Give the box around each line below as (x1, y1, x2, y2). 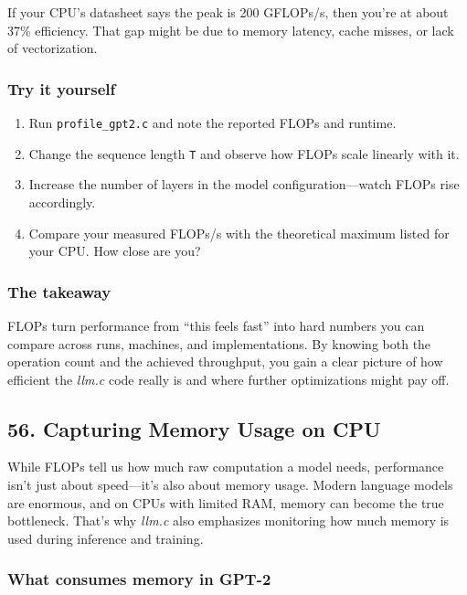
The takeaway (7, 280, 111, 303)
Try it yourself (7, 77, 116, 100)
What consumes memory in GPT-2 (7, 568, 271, 590)
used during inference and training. (7, 528, 204, 547)
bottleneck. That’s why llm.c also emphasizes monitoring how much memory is (7, 511, 450, 530)
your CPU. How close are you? (28, 241, 201, 260)
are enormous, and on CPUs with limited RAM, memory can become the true (7, 493, 444, 512)
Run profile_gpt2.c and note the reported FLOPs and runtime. (28, 113, 397, 132)
